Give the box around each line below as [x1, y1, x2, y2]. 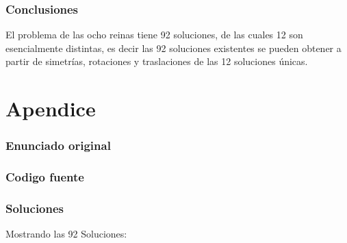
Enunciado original [5, 137, 111, 154]
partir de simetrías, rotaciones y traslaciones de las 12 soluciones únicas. [5, 54, 308, 68]
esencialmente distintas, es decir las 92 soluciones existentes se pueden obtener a [5, 40, 342, 55]
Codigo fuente [5, 168, 84, 186]
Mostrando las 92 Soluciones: [5, 227, 127, 241]
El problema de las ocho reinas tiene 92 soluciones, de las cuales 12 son [5, 27, 303, 42]
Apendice [5, 94, 96, 123]
